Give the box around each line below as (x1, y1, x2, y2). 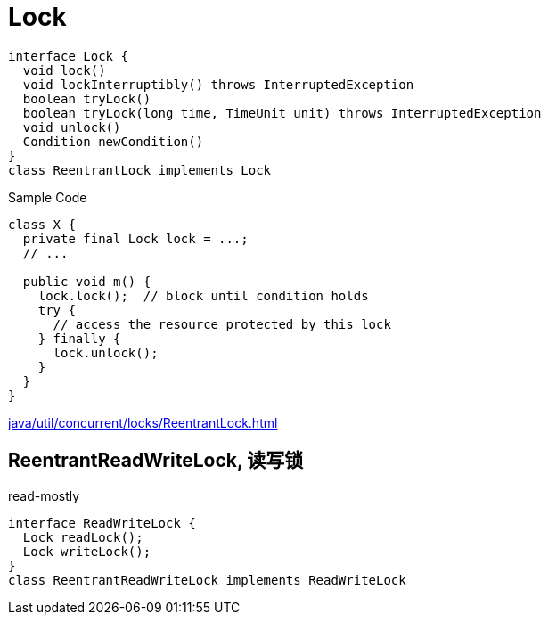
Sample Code (8, 189, 87, 205)
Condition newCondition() (22, 134, 204, 149)
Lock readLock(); (22, 529, 143, 544)
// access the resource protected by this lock (53, 316, 391, 331)
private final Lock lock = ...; (22, 231, 249, 246)
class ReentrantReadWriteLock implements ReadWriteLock (8, 572, 406, 587)
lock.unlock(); (53, 345, 159, 360)
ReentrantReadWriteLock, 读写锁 (8, 449, 304, 472)
